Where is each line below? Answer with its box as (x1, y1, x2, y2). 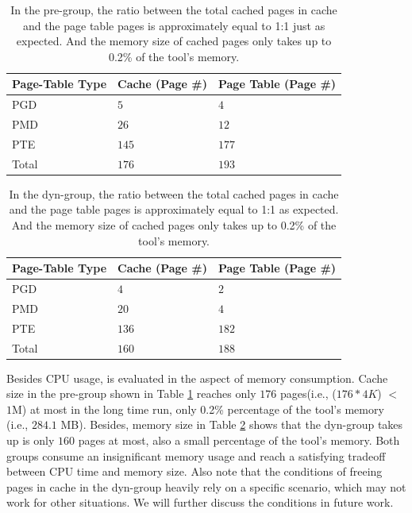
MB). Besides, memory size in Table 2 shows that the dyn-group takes (60, 416, 403, 433)
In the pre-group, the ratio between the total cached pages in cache (10, 2, 337, 17)
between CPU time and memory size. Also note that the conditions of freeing (6, 463, 383, 480)
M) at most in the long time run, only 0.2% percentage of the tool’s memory (12, 400, 384, 417)
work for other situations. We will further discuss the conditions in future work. (6, 494, 394, 511)
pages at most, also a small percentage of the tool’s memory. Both (78, 432, 400, 449)
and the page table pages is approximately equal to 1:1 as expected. (9, 201, 339, 218)
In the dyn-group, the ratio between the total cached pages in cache (9, 185, 339, 202)
